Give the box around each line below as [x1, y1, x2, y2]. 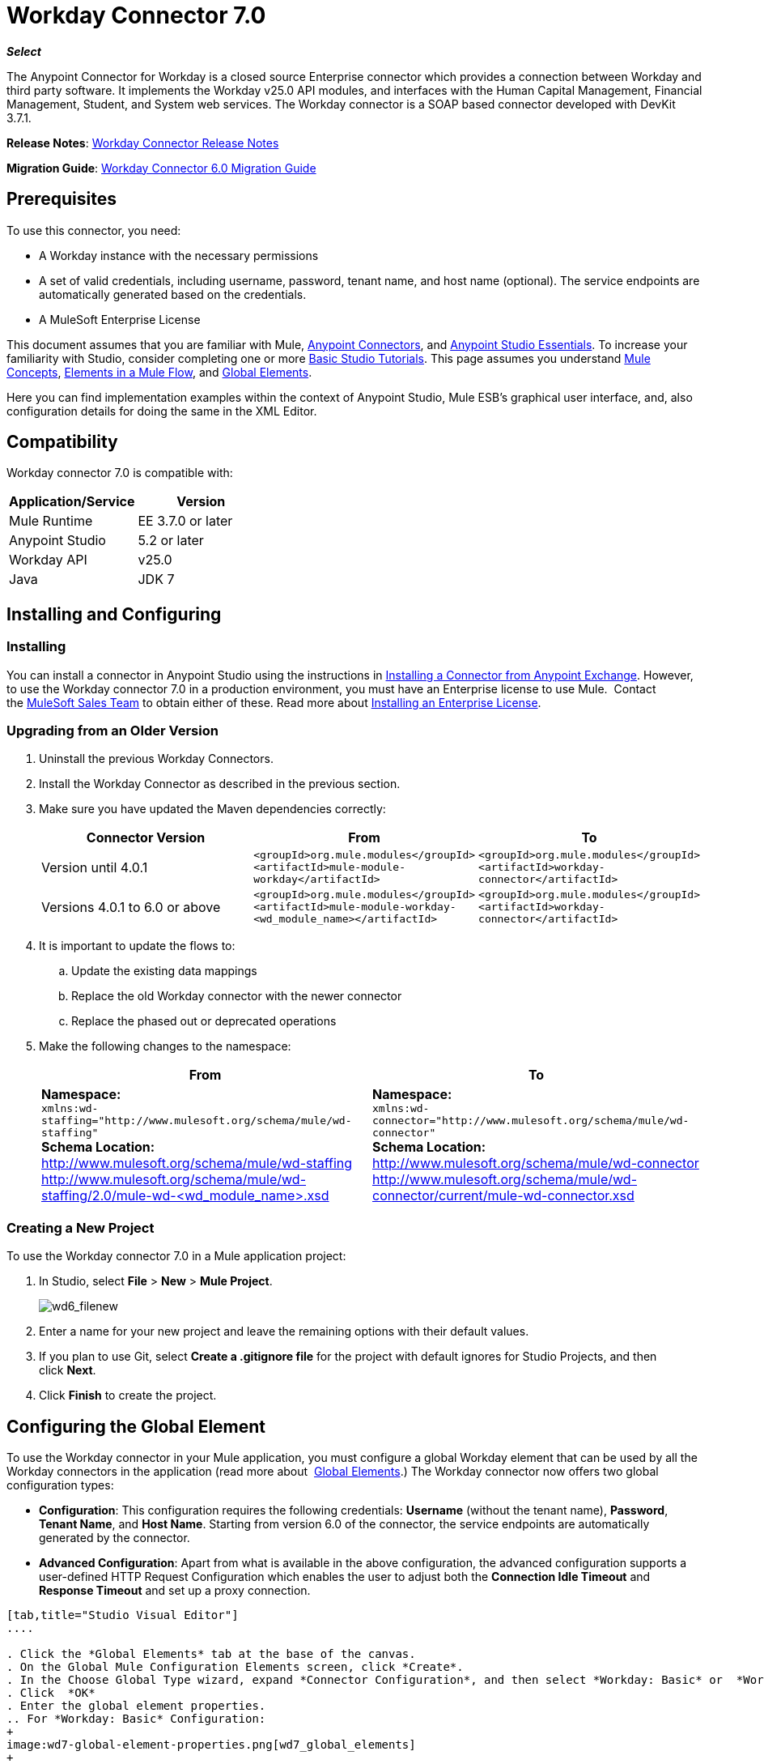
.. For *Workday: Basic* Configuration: [6, 1712, 266, 1725]
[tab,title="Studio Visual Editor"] [6, 1608, 239, 1621]
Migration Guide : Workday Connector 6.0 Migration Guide [6, 160, 316, 175]
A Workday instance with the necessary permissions [39, 248, 319, 262]
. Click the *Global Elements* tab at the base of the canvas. [6, 1647, 416, 1660]
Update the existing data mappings [71, 964, 257, 978]
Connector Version [86, 829, 206, 846]
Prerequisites [6, 189, 117, 210]
